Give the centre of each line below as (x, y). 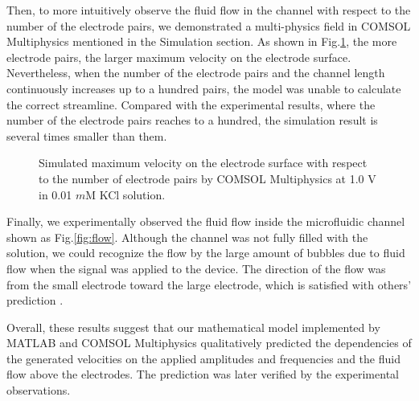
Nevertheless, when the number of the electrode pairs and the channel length (196, 73)
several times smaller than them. (87, 135)
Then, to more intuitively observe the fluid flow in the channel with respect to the (209, 10)
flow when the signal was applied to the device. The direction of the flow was (196, 268)
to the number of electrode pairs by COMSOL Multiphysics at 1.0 (201, 178)
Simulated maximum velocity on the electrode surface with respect (203, 163)
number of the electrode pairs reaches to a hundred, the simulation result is (192, 120)
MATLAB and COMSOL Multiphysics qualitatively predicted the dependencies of (209, 343)
